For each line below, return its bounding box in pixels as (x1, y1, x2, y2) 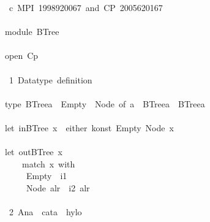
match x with (21, 157, 75, 170)
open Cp (4, 49, 39, 62)
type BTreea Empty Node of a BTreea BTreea (4, 97, 205, 110)
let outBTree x (4, 145, 62, 158)
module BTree (4, 25, 59, 38)
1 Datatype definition (9, 73, 92, 86)
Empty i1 (26, 169, 67, 182)
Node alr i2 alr (26, 181, 90, 194)
